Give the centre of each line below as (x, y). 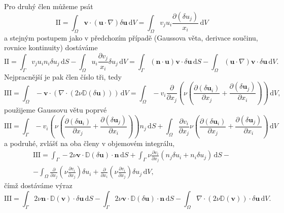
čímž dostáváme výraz (38, 185)
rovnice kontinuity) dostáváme (51, 47)
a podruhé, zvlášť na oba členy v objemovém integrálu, (90, 143)
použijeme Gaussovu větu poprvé (56, 110)
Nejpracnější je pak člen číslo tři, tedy (63, 76)
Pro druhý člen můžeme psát (49, 6)
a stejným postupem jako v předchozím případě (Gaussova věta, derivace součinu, (131, 37)
